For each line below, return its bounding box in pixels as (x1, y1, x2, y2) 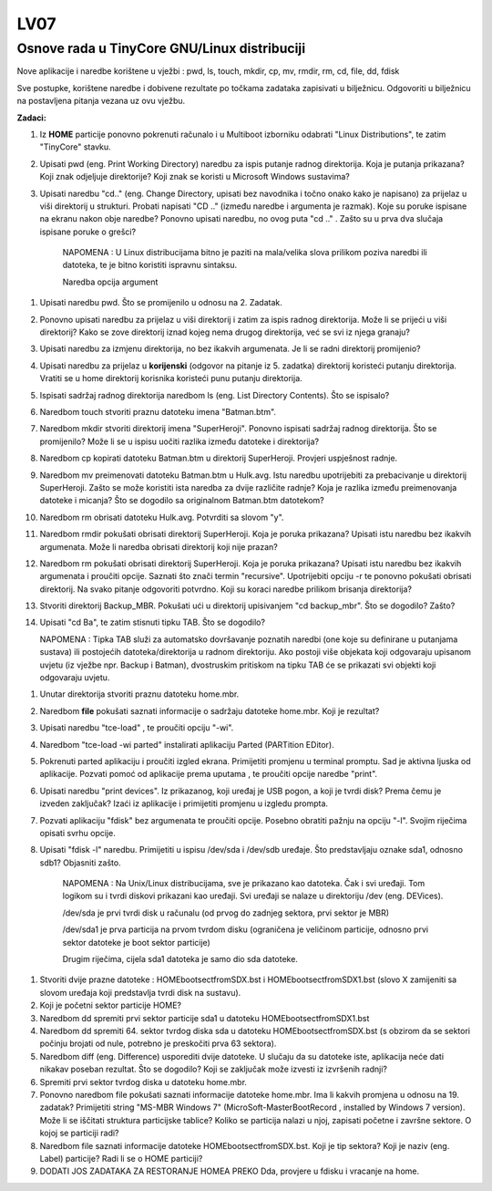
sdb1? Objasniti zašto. (39, 857, 122, 868)
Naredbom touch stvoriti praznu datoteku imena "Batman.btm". (39, 406, 277, 417)
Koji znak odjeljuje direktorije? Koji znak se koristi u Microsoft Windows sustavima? (39, 171, 350, 182)
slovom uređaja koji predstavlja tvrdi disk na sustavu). (39, 987, 241, 998)
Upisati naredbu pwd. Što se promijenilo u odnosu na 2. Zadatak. (39, 297, 282, 308)
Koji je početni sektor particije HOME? (39, 999, 182, 1011)
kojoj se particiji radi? (39, 1127, 119, 1139)
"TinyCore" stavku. (39, 141, 111, 152)
